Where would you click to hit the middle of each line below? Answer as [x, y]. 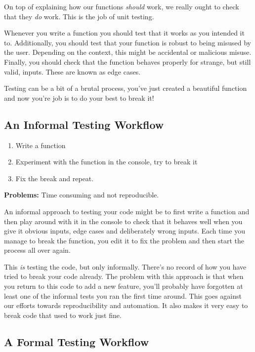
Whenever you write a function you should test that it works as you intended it [124, 33]
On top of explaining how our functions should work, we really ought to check [122, 6]
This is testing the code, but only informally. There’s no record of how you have [125, 266]
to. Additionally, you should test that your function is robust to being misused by [127, 42]
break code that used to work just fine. [63, 315]
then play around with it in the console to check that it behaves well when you [123, 221]
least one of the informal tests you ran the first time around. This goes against [123, 295]
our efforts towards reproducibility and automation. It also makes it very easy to [126, 305]
